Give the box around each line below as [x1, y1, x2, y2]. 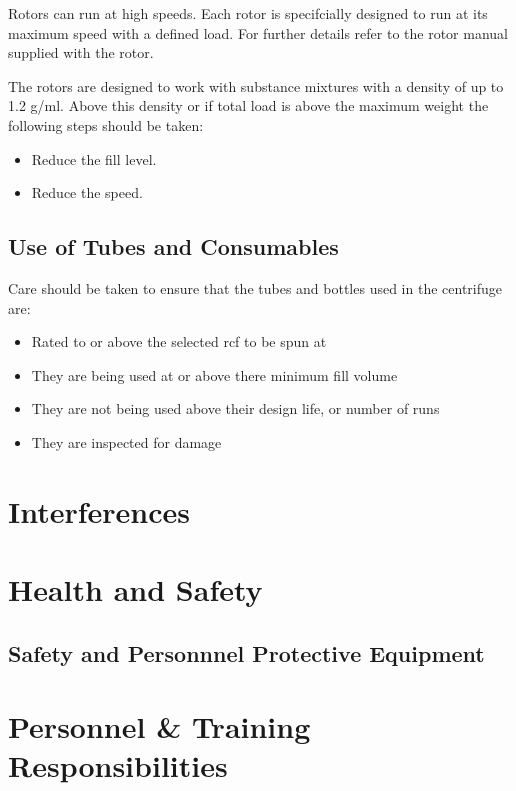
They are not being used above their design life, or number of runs [31, 398, 440, 419]
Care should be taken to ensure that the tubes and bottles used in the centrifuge [8, 277, 503, 298]
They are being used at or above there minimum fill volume [31, 364, 398, 385]
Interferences [8, 490, 191, 531]
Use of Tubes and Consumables [8, 231, 339, 262]
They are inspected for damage [31, 431, 222, 452]
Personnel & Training [8, 706, 311, 747]
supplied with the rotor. [8, 42, 154, 63]
